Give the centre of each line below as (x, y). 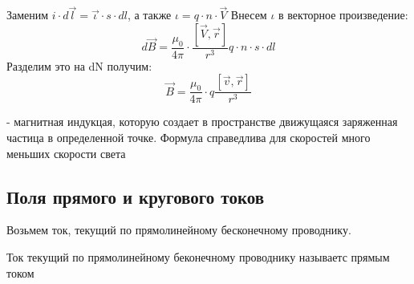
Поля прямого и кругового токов (136, 196)
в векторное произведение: (343, 15)
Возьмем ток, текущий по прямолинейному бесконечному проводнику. (179, 230)
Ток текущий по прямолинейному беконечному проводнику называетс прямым (198, 257)
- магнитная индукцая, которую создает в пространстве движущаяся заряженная (202, 122)
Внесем (249, 15)
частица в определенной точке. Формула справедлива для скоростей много (189, 138)
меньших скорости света (66, 153)
